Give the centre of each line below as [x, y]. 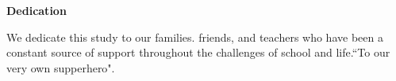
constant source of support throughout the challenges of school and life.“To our [198, 52]
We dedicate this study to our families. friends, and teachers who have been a [195, 37]
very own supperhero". [61, 67]
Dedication [37, 10]
